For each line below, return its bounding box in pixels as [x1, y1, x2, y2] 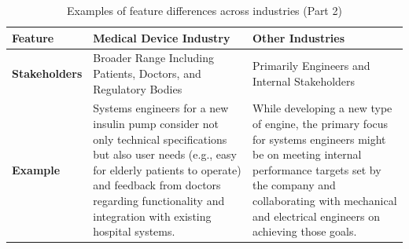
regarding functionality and [93, 192, 225, 209]
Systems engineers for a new [93, 100, 229, 116]
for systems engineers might [252, 130, 386, 147]
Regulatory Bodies [93, 80, 182, 97]
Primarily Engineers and [252, 57, 370, 74]
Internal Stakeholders [252, 72, 356, 89]
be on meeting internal [252, 146, 362, 163]
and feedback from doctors [93, 177, 221, 193]
